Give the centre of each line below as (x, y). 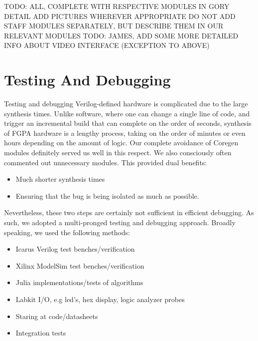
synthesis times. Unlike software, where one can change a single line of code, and (127, 113)
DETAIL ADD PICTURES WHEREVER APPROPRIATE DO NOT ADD (120, 16)
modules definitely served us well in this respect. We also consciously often (118, 153)
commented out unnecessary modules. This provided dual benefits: (106, 162)
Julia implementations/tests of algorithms (79, 282)
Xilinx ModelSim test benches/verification (80, 265)
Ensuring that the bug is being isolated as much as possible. (107, 195)
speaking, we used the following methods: (67, 232)
